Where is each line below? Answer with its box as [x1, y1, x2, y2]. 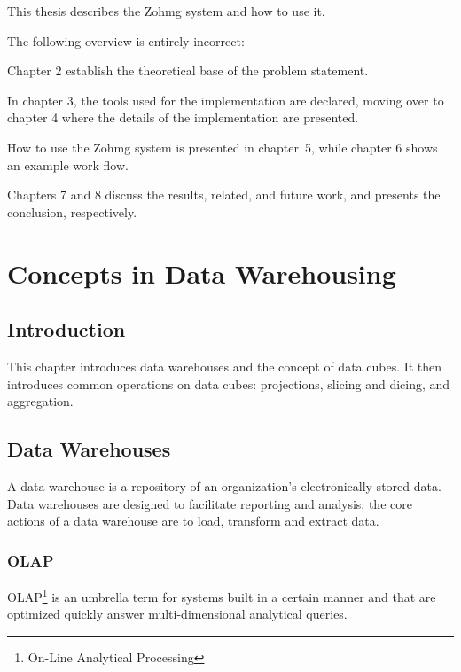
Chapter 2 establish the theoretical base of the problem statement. [7, 61, 369, 80]
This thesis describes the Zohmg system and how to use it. [7, 2, 325, 20]
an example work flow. [7, 155, 129, 174]
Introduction [7, 316, 126, 343]
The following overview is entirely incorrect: [7, 31, 245, 50]
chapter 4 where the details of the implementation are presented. [7, 108, 359, 127]
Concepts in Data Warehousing [7, 254, 396, 291]
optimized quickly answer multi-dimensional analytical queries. [7, 605, 348, 623]
